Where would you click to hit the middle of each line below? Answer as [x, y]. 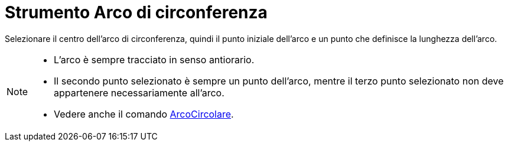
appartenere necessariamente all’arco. [139, 93]
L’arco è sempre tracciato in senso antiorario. [154, 59]
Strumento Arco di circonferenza [136, 12]
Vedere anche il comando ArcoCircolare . [144, 114]
